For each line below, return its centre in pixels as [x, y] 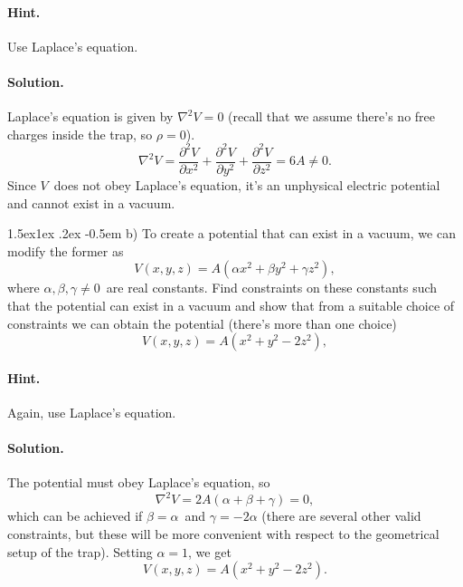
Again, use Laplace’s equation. [92, 412]
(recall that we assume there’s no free [332, 116]
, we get [210, 551]
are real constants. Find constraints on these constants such [272, 288]
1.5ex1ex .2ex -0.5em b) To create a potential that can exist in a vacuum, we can [231, 233]
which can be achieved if [75, 516]
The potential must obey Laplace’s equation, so [139, 482]
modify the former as [66, 250]
